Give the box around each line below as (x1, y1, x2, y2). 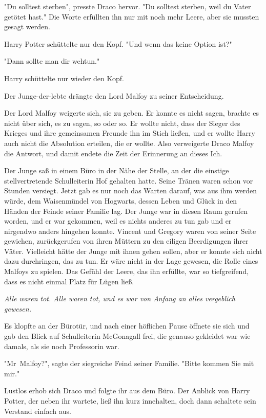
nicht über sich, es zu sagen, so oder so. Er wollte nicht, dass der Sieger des (4, 117, 240, 128)
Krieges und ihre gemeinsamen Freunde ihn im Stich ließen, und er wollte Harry (4, 128, 255, 138)
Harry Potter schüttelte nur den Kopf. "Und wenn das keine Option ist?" (4, 38, 232, 49)
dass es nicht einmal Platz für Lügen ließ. (4, 276, 134, 286)
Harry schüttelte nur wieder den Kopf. (4, 72, 124, 83)
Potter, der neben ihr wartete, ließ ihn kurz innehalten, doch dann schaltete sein (4, 395, 256, 406)
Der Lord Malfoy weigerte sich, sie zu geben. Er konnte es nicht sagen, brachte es (4, 107, 259, 118)
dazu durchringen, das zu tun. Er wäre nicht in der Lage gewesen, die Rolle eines (4, 256, 258, 266)
